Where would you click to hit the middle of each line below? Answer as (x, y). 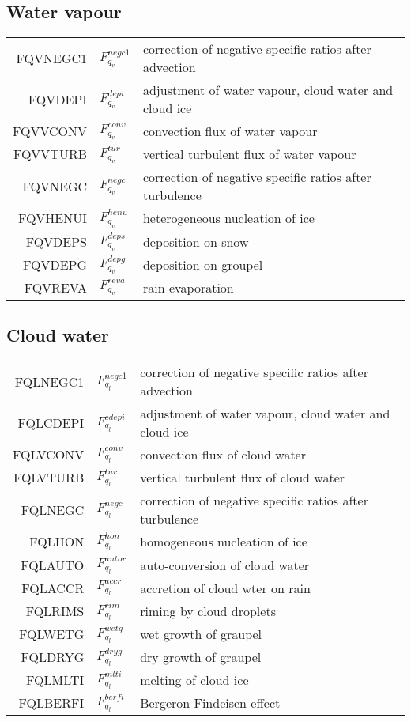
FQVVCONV (50, 131)
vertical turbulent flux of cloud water (243, 478)
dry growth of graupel (201, 657)
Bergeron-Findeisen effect (210, 703)
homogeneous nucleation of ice (224, 542)
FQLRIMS (55, 610)
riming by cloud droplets (208, 610)
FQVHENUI (53, 218)
